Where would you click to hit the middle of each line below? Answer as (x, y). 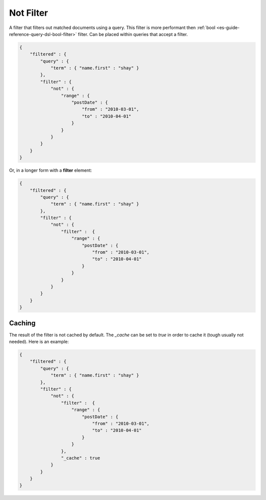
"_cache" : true (81, 458)
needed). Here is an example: (39, 342)
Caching (22, 323)
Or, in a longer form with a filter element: (50, 170)
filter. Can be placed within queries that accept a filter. (133, 34)
